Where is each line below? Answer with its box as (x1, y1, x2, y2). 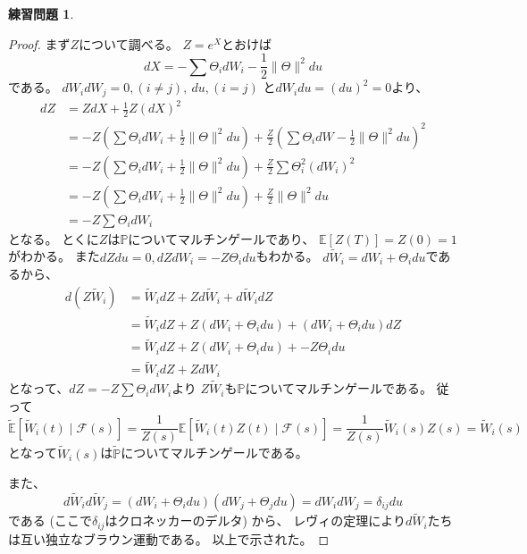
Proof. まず (8, 34, 71, 53)
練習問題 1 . (8, 4, 74, 22)
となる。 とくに (8, 229, 99, 248)
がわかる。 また (8, 247, 100, 265)
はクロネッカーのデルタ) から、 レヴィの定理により (105, 511, 406, 530)
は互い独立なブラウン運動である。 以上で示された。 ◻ (8, 529, 330, 548)
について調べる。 (79, 34, 179, 53)
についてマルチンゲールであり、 (128, 229, 315, 248)
